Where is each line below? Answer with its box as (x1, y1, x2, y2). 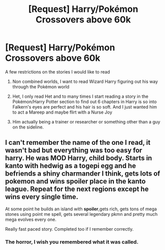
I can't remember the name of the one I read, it (5, 138, 151, 147)
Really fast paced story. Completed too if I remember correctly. (5, 226, 134, 232)
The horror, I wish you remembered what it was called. (5, 238, 139, 245)
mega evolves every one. (5, 216, 57, 222)
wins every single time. (5, 192, 78, 201)
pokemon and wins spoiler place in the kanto (5, 177, 146, 186)
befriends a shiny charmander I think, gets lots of (5, 170, 161, 178)
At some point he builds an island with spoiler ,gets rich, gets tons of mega (5, 206, 157, 212)
